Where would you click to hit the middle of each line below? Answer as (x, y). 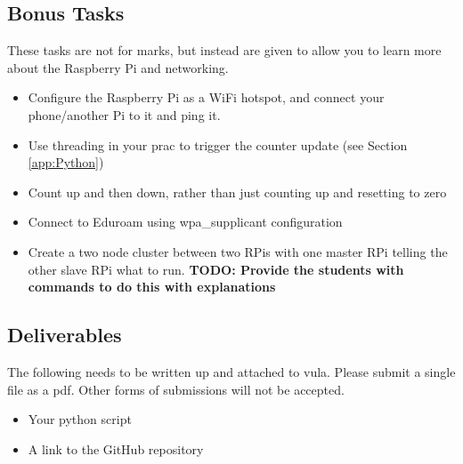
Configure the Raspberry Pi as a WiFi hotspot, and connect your (206, 97)
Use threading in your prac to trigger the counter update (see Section (218, 144)
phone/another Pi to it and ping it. (124, 114)
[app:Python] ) (66, 162)
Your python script (80, 419)
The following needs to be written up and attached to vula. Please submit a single (231, 371)
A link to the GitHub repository (116, 448)
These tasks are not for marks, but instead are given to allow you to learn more (224, 50)
